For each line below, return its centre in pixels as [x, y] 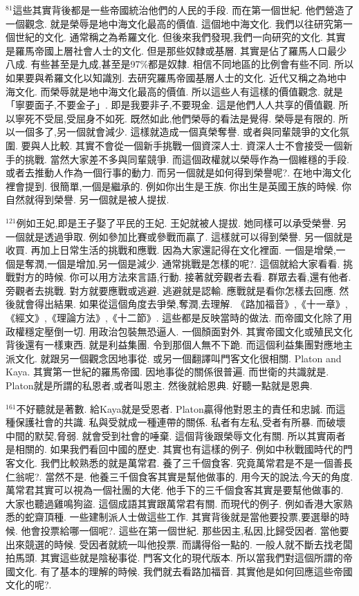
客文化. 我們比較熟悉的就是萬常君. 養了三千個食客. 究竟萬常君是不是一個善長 [179, 463]
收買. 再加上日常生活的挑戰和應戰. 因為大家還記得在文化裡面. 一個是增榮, [171, 250]
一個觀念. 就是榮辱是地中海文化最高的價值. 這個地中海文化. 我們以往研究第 [174, 23]
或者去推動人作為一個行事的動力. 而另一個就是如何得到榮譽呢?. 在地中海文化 [178, 173]
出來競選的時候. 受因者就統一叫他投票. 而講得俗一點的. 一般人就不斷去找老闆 [179, 544]
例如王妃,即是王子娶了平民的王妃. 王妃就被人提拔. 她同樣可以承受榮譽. [175, 222]
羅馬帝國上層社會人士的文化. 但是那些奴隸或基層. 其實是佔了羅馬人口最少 [181, 50]
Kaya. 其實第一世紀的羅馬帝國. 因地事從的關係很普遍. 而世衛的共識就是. [167, 372]
